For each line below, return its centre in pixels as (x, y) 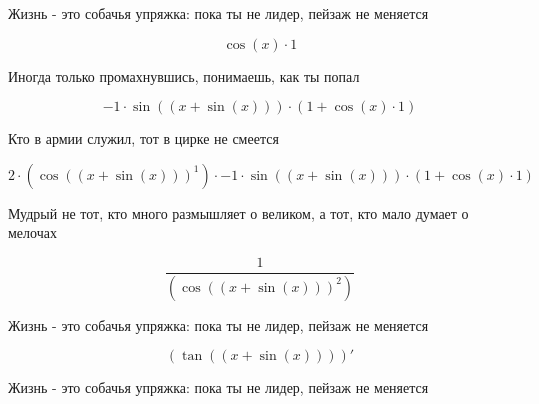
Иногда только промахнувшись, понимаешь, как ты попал (184, 75)
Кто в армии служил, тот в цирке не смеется (143, 138)
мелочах (32, 232)
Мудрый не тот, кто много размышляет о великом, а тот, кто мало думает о (238, 212)
